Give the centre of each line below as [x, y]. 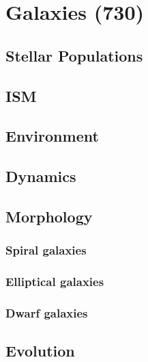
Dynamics [41, 176]
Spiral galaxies [46, 250]
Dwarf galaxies [47, 312]
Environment [52, 136]
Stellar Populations [74, 55]
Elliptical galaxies [55, 282]
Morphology [49, 216]
